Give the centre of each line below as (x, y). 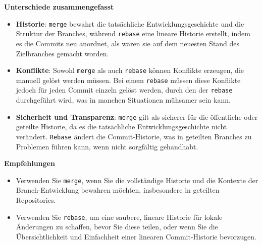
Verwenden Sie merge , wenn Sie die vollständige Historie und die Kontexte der (137, 180)
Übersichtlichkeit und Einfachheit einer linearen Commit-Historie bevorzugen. (136, 236)
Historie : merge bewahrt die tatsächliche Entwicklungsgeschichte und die (130, 23)
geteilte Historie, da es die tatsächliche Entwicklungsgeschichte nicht (121, 127)
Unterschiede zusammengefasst (59, 7)
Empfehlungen (30, 163)
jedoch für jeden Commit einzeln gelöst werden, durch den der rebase (124, 90)
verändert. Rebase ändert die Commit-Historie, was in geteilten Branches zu (134, 136)
